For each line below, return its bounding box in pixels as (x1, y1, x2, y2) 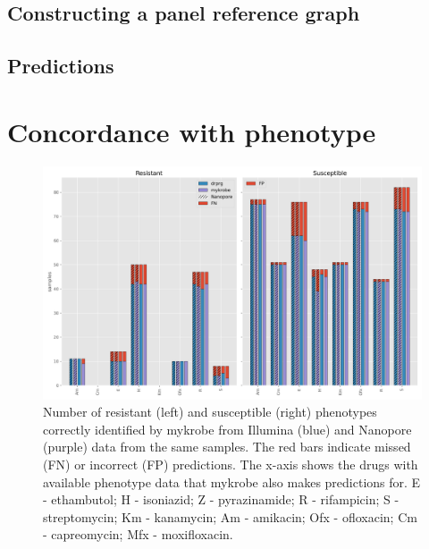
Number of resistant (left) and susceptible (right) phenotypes (43, 402, 377, 421)
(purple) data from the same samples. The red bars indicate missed (43, 437, 411, 456)
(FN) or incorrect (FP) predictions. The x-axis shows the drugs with (43, 454, 418, 473)
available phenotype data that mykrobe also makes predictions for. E (43, 472, 421, 491)
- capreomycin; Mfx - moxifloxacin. (43, 525, 233, 544)
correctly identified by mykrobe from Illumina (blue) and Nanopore (43, 419, 412, 438)
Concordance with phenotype (7, 113, 376, 149)
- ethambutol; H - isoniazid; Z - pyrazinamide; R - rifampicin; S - (43, 490, 400, 509)
